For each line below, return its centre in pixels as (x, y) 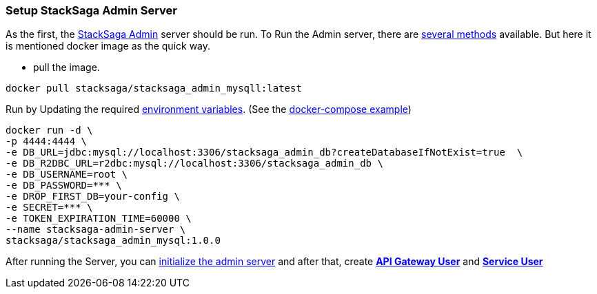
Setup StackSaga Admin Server (92, 10)
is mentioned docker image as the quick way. (108, 46)
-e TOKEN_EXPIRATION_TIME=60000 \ (99, 219)
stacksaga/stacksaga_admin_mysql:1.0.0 (113, 241)
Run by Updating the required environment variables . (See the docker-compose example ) (209, 109)
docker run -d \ (49, 130)
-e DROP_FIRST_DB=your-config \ (93, 197)
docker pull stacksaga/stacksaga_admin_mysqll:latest (154, 88)
